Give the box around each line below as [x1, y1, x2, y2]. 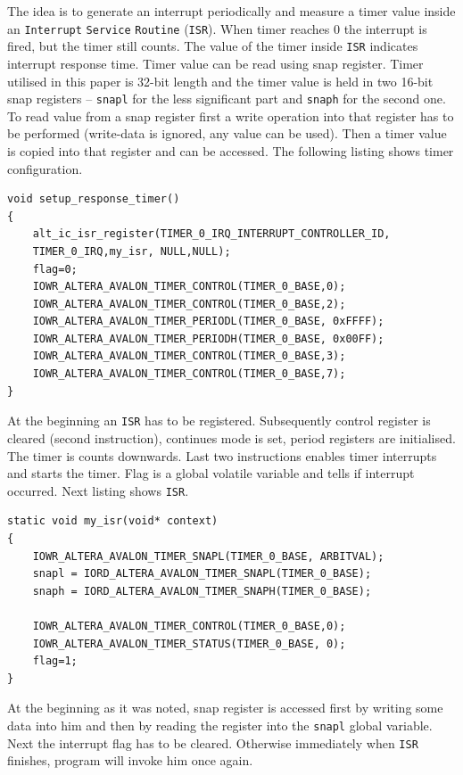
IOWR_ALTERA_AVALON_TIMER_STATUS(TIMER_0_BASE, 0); [32, 637, 346, 650]
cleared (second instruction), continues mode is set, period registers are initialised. [7, 428, 456, 447]
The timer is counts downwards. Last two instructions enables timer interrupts [7, 446, 437, 465]
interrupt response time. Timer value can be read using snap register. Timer [7, 54, 424, 72]
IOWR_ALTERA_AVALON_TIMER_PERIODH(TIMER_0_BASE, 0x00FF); [32, 332, 384, 345]
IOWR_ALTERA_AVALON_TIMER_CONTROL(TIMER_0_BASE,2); [32, 297, 346, 310]
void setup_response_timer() [7, 193, 180, 206]
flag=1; [32, 655, 78, 668]
